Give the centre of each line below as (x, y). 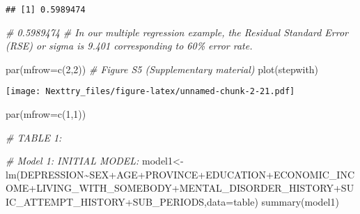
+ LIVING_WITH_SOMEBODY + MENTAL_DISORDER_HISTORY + (185, 188)
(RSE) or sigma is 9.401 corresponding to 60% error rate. (129, 46)
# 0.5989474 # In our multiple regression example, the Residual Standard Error (177, 32)
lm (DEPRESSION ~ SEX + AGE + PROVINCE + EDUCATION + (140, 174)
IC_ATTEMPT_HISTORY (65, 202)
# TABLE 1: (34, 137)
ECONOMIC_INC (314, 174)
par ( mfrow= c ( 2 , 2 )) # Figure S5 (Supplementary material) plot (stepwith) (162, 69)
